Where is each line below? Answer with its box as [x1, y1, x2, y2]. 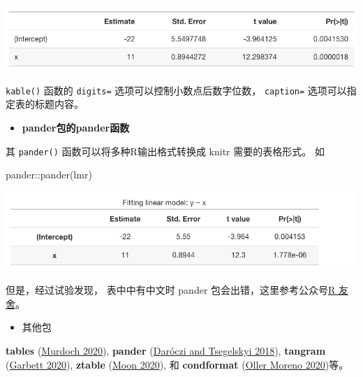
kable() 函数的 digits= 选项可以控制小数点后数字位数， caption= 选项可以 [6, 83, 347, 97]
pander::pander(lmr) [6, 167, 92, 182]
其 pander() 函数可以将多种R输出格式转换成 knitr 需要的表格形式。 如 [6, 143, 325, 158]
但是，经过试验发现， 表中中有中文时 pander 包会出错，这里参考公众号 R [6, 283, 336, 297]
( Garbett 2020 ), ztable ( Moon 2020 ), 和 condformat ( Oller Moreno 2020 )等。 [6, 357, 349, 371]
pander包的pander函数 [22, 120, 130, 135]
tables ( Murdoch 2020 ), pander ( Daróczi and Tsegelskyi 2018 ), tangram [6, 343, 326, 358]
